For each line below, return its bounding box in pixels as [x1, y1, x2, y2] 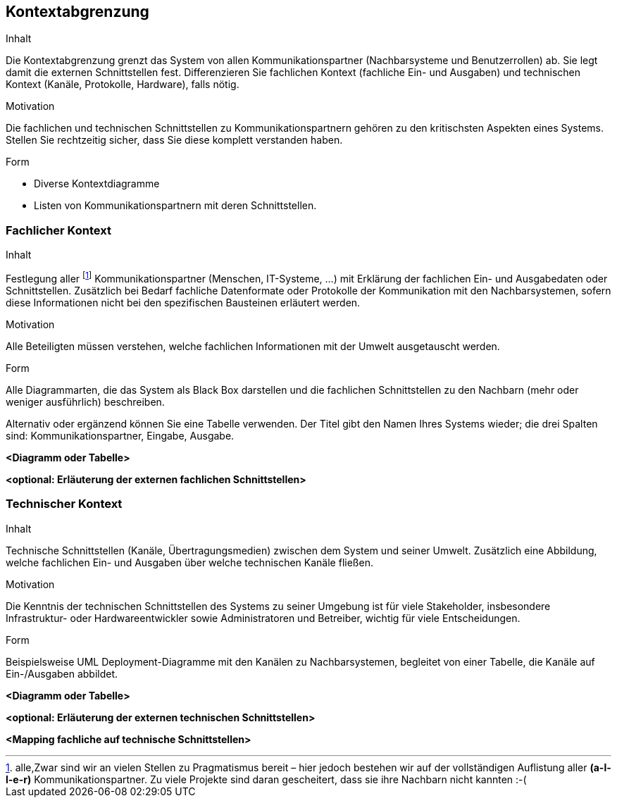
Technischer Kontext [6, 497, 123, 511]
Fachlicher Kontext [6, 223, 111, 237]
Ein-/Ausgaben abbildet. [6, 667, 118, 680]
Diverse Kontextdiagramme [34, 178, 160, 190]
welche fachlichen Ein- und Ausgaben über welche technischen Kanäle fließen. [6, 556, 373, 568]
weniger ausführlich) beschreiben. [6, 395, 165, 408]
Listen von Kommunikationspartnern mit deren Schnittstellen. [34, 199, 317, 212]
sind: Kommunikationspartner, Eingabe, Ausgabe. [6, 429, 235, 442]
